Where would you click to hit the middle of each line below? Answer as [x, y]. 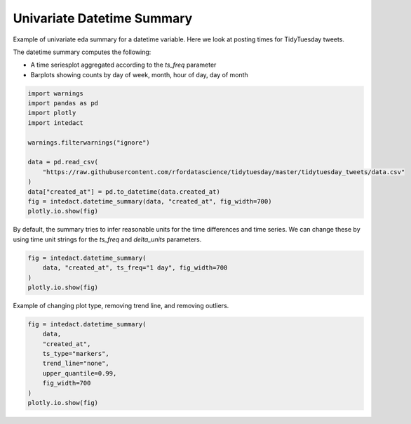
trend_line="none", [76, 364]
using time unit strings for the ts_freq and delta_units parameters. [107, 239]
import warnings [56, 93]
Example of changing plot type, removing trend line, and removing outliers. [121, 305]
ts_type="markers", [76, 354]
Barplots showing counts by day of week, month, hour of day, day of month [139, 74]
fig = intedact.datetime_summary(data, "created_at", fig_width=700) [150, 201]
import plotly [52, 113]
